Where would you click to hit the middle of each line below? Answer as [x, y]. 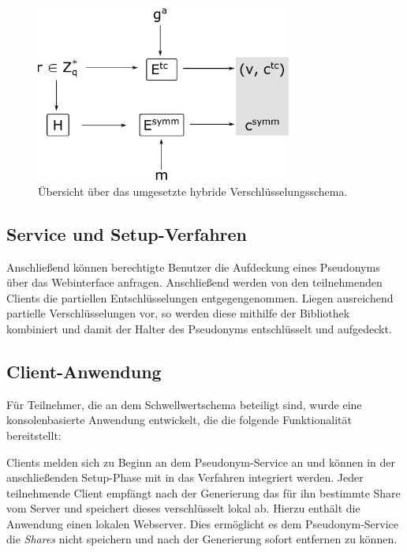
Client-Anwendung [84, 371]
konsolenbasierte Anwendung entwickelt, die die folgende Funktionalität [179, 420]
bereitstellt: [34, 435]
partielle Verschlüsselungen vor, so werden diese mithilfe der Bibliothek [178, 313]
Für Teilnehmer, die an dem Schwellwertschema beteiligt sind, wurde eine [184, 404]
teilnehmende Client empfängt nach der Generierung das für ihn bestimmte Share [203, 492]
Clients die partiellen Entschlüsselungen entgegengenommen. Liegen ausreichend [200, 297]
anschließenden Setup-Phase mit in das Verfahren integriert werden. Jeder [185, 477]
